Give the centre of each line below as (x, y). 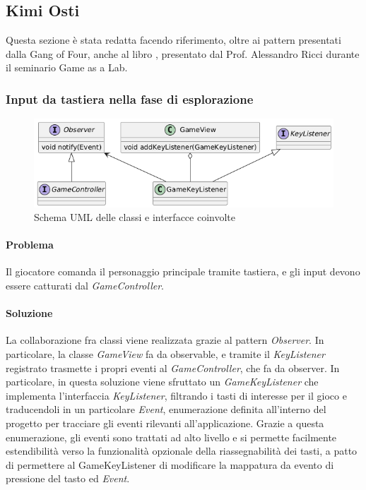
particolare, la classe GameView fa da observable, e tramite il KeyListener (165, 354)
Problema (30, 245)
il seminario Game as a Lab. (67, 67)
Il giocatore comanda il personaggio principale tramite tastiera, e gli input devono (183, 271)
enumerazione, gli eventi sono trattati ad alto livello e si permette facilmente (171, 437)
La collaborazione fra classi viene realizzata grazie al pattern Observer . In (165, 340)
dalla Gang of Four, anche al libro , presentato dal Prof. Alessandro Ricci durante (183, 53)
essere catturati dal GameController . (85, 286)
